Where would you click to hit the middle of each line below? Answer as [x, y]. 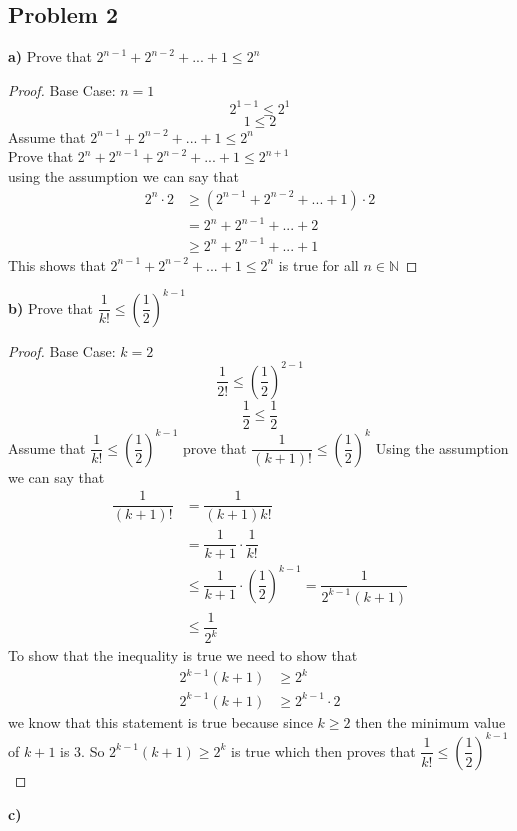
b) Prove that [51, 307]
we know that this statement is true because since [160, 721]
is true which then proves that [323, 750]
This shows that [57, 264]
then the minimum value [430, 721]
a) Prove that [50, 56]
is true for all [318, 264]
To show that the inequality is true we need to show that [183, 655]
